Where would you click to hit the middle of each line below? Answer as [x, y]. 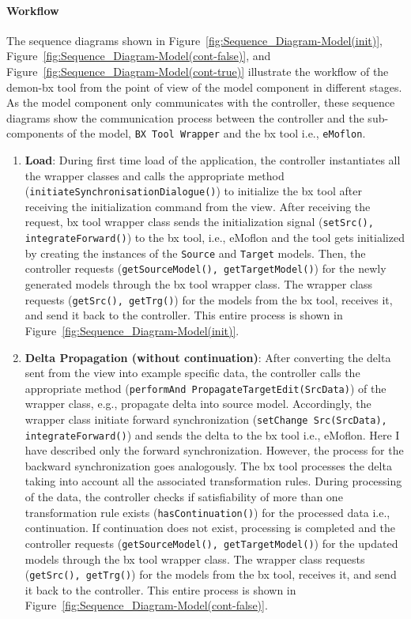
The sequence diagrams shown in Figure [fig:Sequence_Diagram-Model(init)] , [195, 40]
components [35, 133]
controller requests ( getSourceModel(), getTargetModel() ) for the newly [205, 268]
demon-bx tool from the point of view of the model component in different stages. [204, 87]
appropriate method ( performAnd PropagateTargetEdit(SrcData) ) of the [205, 388]
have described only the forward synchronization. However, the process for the [214, 450]
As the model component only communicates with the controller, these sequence [201, 102]
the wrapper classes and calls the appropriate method [155, 175]
